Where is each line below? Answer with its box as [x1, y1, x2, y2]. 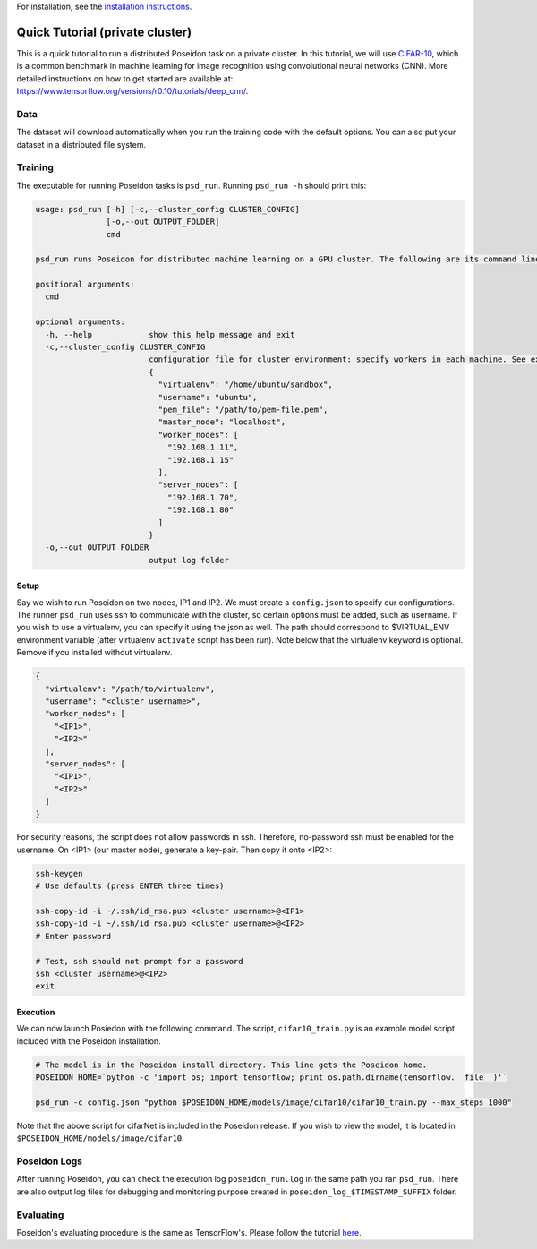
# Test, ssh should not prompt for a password [35, 956, 243, 966]
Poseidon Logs [16, 1155, 83, 1168]
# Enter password [35, 931, 112, 941]
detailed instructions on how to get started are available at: [16, 73, 234, 84]
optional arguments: [35, 317, 125, 327]
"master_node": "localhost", [158, 417, 286, 427]
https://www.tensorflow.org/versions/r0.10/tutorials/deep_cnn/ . [16, 86, 249, 97]
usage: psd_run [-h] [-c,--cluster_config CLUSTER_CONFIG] [35, 204, 300, 214]
